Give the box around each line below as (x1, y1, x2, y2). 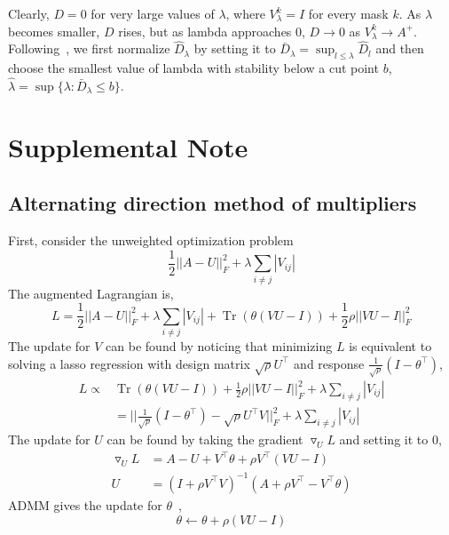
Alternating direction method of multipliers (8, 189, 417, 217)
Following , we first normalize (8, 39, 170, 58)
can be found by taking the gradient (106, 430, 303, 449)
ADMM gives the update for (8, 495, 162, 514)
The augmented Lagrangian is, (8, 283, 174, 302)
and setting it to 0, (339, 430, 442, 449)
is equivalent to (349, 336, 432, 355)
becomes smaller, (8, 21, 100, 40)
